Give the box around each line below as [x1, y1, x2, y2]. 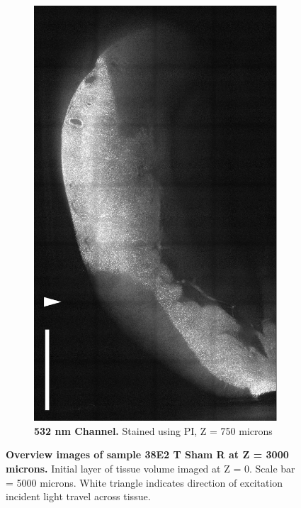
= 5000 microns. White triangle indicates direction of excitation [6, 475, 283, 490]
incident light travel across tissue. [6, 489, 151, 504]
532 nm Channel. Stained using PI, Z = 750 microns [34, 423, 273, 438]
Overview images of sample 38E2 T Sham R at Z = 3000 [6, 447, 289, 462]
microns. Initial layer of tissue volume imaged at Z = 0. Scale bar [6, 460, 295, 475]
